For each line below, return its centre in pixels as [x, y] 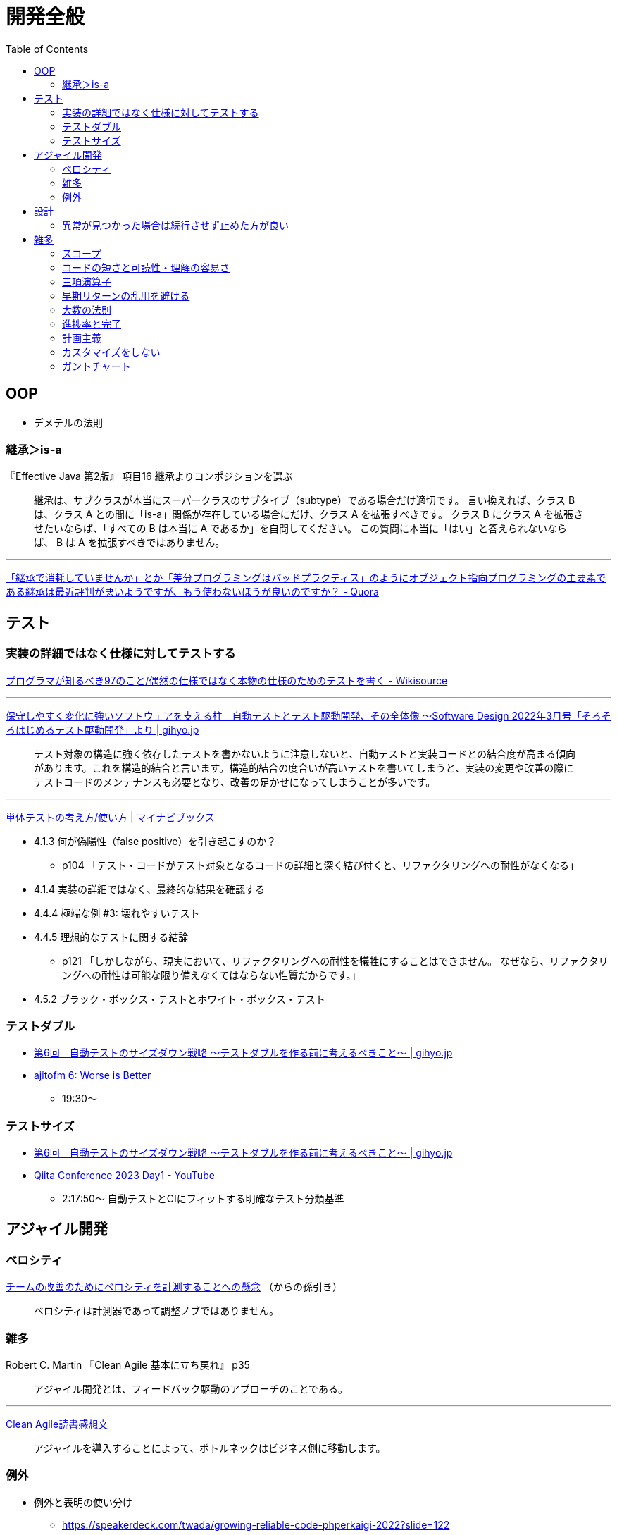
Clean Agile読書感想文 [57, 1424]
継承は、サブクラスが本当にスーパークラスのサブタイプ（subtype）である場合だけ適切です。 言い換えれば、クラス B [305, 500]
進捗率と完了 [92, 323]
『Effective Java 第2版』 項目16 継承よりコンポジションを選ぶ [149, 476]
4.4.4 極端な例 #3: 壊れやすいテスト [117, 913]
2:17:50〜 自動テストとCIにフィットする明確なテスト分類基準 [203, 1199]
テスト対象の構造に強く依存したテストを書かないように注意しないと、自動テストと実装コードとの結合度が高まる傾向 [305, 753]
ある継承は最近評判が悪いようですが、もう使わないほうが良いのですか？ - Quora [192, 592]
